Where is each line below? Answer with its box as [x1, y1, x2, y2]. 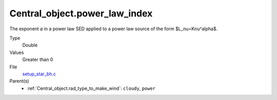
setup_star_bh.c [22, 71, 56, 77]
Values [9, 49, 24, 55]
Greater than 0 [22, 56, 53, 63]
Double [22, 42, 38, 48]
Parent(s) [9, 78, 29, 84]
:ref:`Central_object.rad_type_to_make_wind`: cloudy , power [27, 85, 156, 91]
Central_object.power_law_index [9, 8, 153, 19]
